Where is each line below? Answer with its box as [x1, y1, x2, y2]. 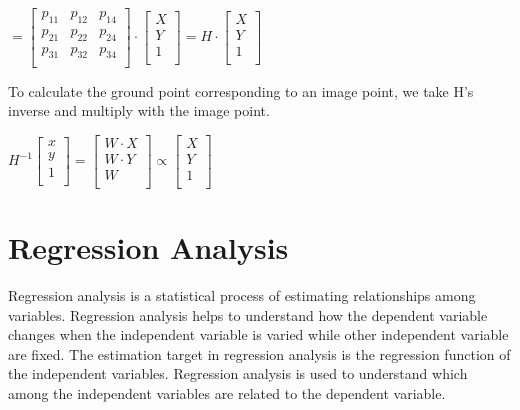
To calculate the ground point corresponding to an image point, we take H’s [8, 80, 474, 101]
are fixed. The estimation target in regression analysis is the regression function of [8, 343, 511, 364]
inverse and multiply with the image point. [8, 100, 270, 121]
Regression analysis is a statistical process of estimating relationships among [8, 284, 476, 305]
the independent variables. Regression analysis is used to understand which [8, 363, 468, 384]
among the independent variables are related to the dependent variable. [8, 382, 446, 403]
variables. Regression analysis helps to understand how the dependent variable [8, 304, 488, 325]
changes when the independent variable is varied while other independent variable [8, 324, 509, 345]
